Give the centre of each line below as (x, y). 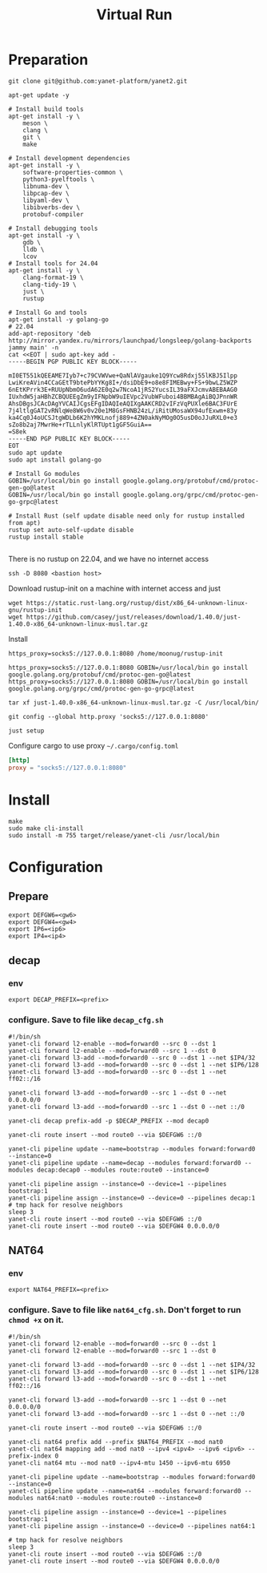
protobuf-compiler (53, 214)
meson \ (35, 123)
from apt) (25, 522)
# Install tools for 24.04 (53, 263)
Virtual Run (134, 15)
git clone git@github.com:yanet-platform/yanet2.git (98, 81)
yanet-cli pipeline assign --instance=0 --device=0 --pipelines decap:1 (132, 1198)
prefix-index (30, 1456)
